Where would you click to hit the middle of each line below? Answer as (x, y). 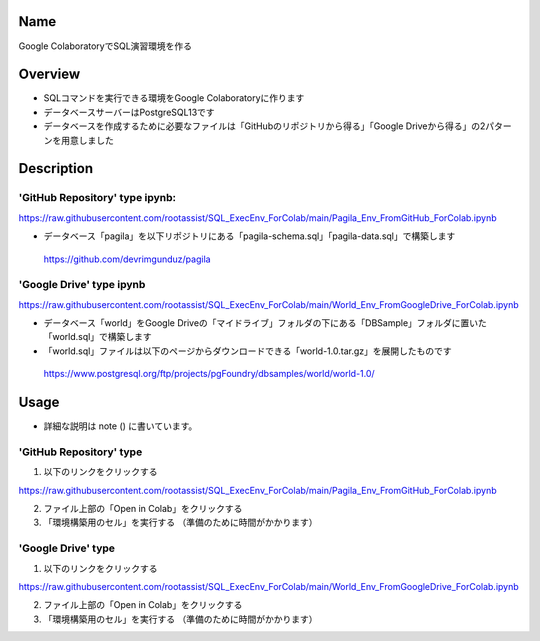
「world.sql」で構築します (97, 337)
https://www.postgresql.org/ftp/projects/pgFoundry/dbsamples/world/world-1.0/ (209, 374)
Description (56, 168)
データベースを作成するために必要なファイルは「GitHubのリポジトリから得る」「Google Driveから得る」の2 (264, 126)
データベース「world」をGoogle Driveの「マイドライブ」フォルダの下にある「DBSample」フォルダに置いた (265, 323)
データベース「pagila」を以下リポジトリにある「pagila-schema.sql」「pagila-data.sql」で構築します (249, 236)
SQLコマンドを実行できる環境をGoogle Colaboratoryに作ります (174, 98)
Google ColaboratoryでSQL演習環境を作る (105, 46)
